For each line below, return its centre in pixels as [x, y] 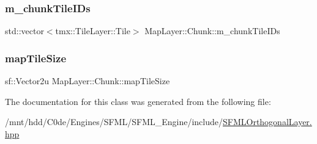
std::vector [24, 31]
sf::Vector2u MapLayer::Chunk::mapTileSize [88, 81]
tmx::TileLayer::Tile [93, 31]
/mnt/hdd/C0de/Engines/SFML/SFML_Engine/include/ [114, 122]
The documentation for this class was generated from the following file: [138, 101]
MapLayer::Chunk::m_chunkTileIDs [212, 31]
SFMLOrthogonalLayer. [267, 122]
